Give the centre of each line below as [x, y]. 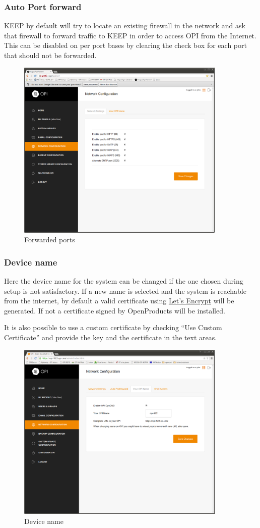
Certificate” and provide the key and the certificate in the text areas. [111, 337]
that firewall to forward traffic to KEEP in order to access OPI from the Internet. [130, 35]
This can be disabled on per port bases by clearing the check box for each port [125, 45]
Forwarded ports [50, 240]
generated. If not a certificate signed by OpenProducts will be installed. [115, 310]
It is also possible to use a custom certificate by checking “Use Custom [113, 327]
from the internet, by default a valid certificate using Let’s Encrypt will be [119, 301]
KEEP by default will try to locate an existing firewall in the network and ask [125, 25]
